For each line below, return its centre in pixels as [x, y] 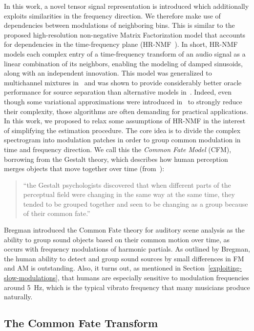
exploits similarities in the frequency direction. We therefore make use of [112, 15]
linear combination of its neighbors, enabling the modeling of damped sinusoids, [123, 63]
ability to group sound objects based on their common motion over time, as [117, 239]
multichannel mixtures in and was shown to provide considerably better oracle [123, 82]
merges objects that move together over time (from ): [84, 168]
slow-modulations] [31, 278]
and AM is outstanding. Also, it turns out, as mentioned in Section [105, 268]
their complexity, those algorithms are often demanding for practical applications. [126, 111]
